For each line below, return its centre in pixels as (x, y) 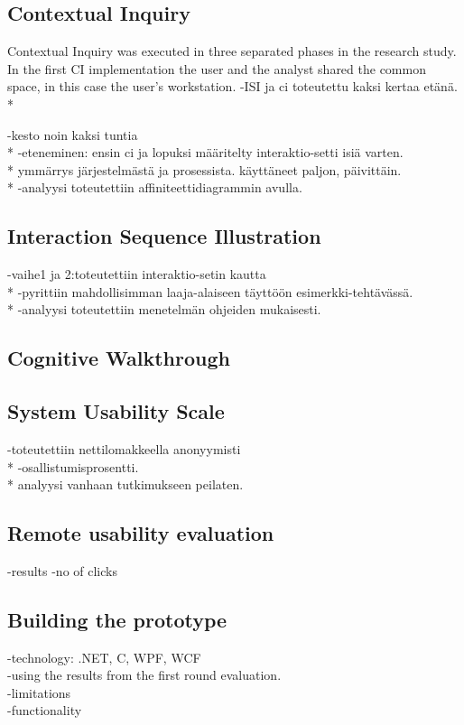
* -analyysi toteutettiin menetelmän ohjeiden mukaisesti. (164, 309)
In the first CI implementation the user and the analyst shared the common (217, 68)
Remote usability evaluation (141, 533)
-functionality (45, 710)
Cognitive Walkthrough (119, 358)
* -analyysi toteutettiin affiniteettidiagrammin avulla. (155, 187)
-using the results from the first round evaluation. (144, 675)
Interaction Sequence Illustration (164, 236)
